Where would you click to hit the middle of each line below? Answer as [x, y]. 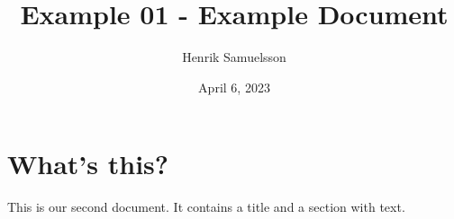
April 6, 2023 [234, 87]
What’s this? [88, 164]
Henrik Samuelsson [234, 57]
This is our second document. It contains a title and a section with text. [206, 207]
